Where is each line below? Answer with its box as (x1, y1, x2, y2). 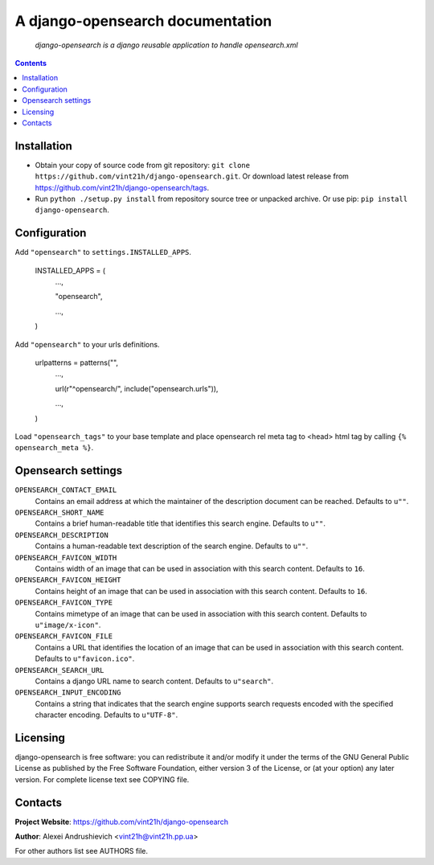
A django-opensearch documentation (14, 12, 272, 30)
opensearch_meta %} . (14, 443, 94, 453)
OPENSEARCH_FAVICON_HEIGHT (14, 576, 121, 584)
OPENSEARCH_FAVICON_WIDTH (14, 553, 117, 562)
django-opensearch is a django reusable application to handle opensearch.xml (35, 40, 298, 50)
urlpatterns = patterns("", (35, 358, 119, 367)
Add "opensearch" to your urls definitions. (14, 339, 160, 349)
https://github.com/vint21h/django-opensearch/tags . (35, 182, 209, 192)
